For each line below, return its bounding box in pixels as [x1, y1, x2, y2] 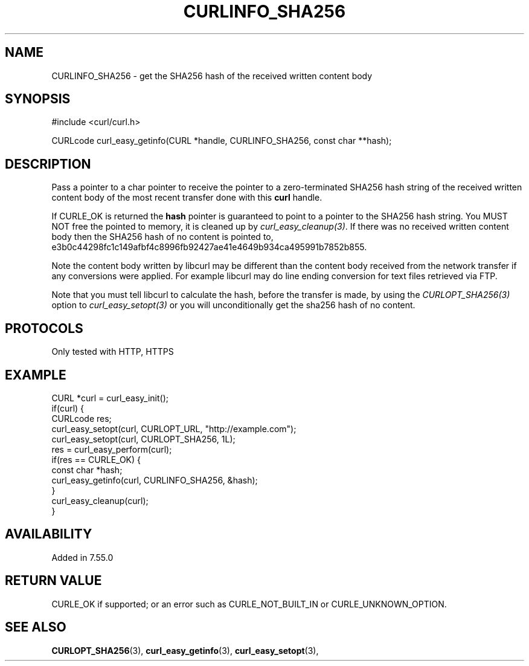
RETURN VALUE [5, 573, 102, 589]
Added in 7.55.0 [51, 552, 114, 563]
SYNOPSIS [5, 91, 71, 107]
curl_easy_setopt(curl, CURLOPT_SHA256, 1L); [51, 433, 236, 444]
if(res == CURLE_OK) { [51, 454, 141, 465]
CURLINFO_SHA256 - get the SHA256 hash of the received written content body [51, 70, 373, 81]
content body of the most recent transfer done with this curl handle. [51, 192, 322, 203]
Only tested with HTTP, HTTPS [51, 346, 174, 357]
